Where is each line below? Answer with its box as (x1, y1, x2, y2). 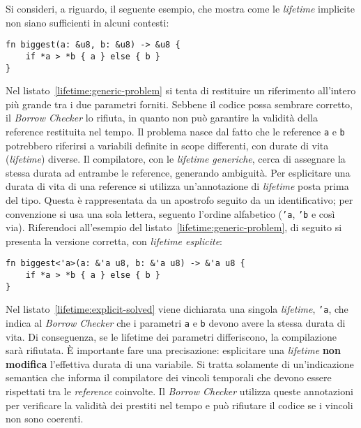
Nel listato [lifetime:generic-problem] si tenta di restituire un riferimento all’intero (6, 83, 356, 98)
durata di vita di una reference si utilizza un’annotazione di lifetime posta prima (6, 179, 349, 193)
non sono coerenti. (6, 411, 84, 426)
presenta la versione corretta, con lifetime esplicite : (6, 233, 222, 248)
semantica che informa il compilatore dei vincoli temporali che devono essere (6, 370, 332, 385)
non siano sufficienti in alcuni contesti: (6, 15, 169, 29)
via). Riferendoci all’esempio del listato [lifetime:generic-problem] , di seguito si (6, 220, 342, 235)
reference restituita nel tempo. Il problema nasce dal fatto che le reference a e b (6, 124, 345, 138)
